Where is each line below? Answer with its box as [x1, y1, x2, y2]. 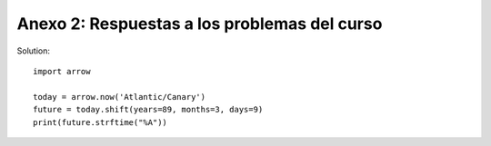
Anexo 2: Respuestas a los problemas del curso [16, 14, 383, 34]
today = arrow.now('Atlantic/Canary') [33, 92, 206, 102]
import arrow [33, 66, 91, 76]
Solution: [16, 45, 50, 56]
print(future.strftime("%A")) [33, 117, 168, 127]
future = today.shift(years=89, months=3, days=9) [33, 104, 264, 115]
